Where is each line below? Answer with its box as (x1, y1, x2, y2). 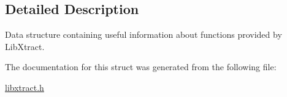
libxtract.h (5, 81, 44, 93)
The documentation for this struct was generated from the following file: (5, 60, 277, 73)
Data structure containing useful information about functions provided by (5, 28, 282, 41)
